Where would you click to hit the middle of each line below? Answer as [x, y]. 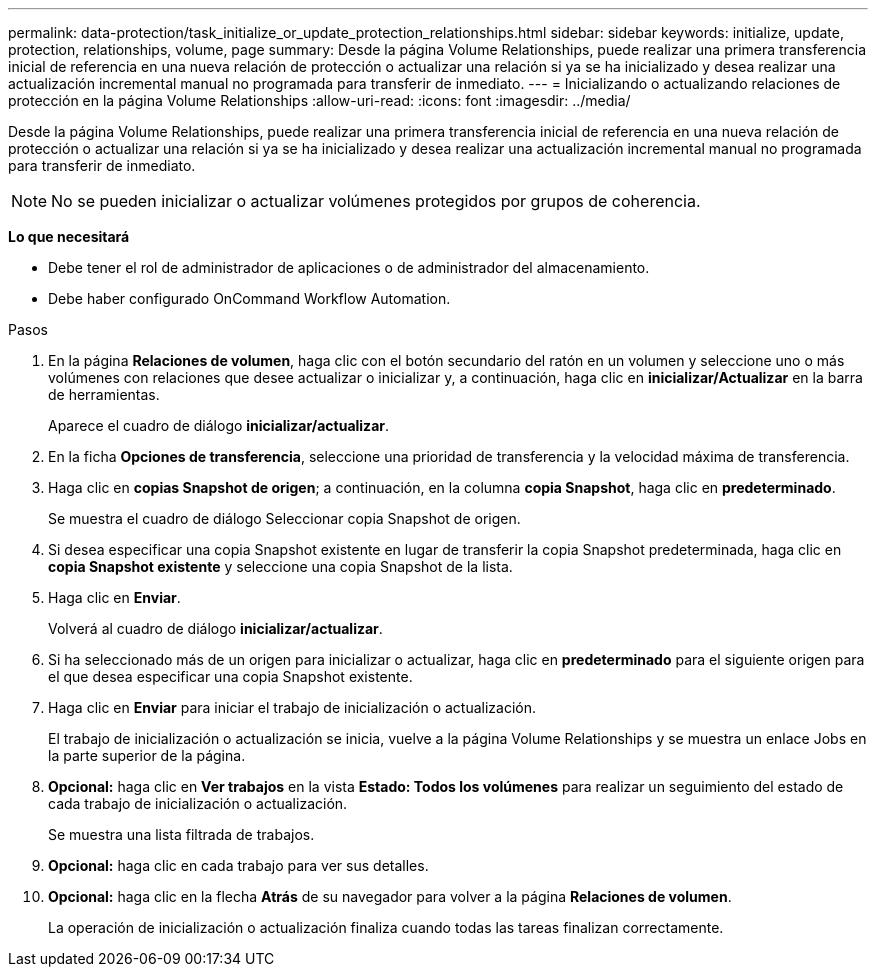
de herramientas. [104, 394]
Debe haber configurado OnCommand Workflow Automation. [249, 298]
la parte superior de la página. [147, 755]
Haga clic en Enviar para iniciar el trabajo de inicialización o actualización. [292, 707]
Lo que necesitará [69, 236]
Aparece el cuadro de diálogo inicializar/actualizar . [219, 425]
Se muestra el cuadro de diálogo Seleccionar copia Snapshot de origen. [284, 518]
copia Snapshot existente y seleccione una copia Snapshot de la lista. [280, 566]
